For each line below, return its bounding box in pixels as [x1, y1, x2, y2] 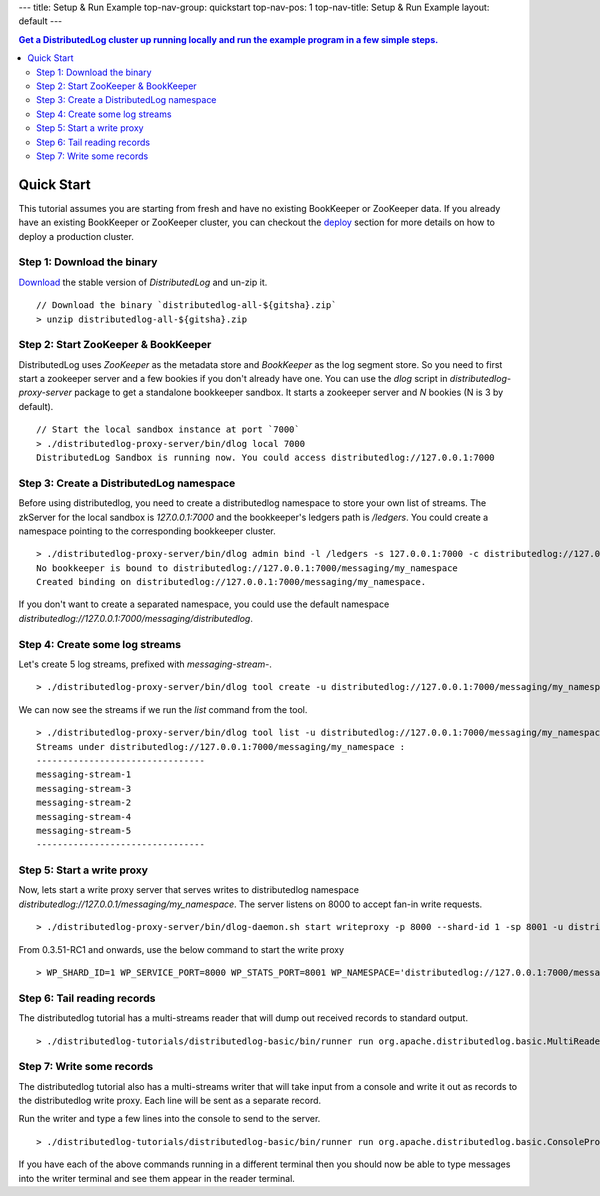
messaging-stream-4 [36, 811, 132, 822]
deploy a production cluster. [18, 230, 134, 242]
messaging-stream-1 [36, 769, 132, 780]
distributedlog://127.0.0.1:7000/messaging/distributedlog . [18, 612, 254, 624]
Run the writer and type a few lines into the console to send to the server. [18, 1113, 321, 1125]
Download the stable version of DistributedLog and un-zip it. [18, 276, 268, 288]
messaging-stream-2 [36, 797, 132, 809]
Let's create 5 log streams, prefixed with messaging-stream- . [18, 658, 272, 670]
